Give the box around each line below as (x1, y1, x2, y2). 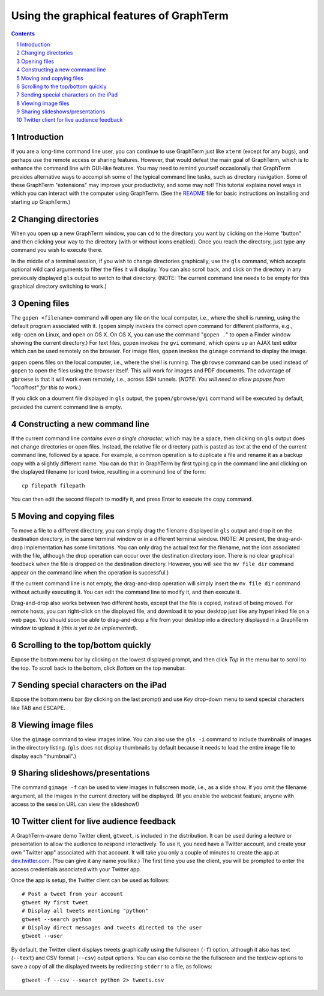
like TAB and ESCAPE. (11, 704, 65, 711)
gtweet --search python (22, 916, 92, 923)
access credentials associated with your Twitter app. (11, 865, 142, 872)
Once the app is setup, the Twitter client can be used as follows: (11, 877, 170, 884)
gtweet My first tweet (22, 899, 89, 905)
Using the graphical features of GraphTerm (11, 9, 229, 22)
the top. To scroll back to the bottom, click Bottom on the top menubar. (11, 664, 186, 672)
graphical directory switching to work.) (11, 282, 107, 290)
